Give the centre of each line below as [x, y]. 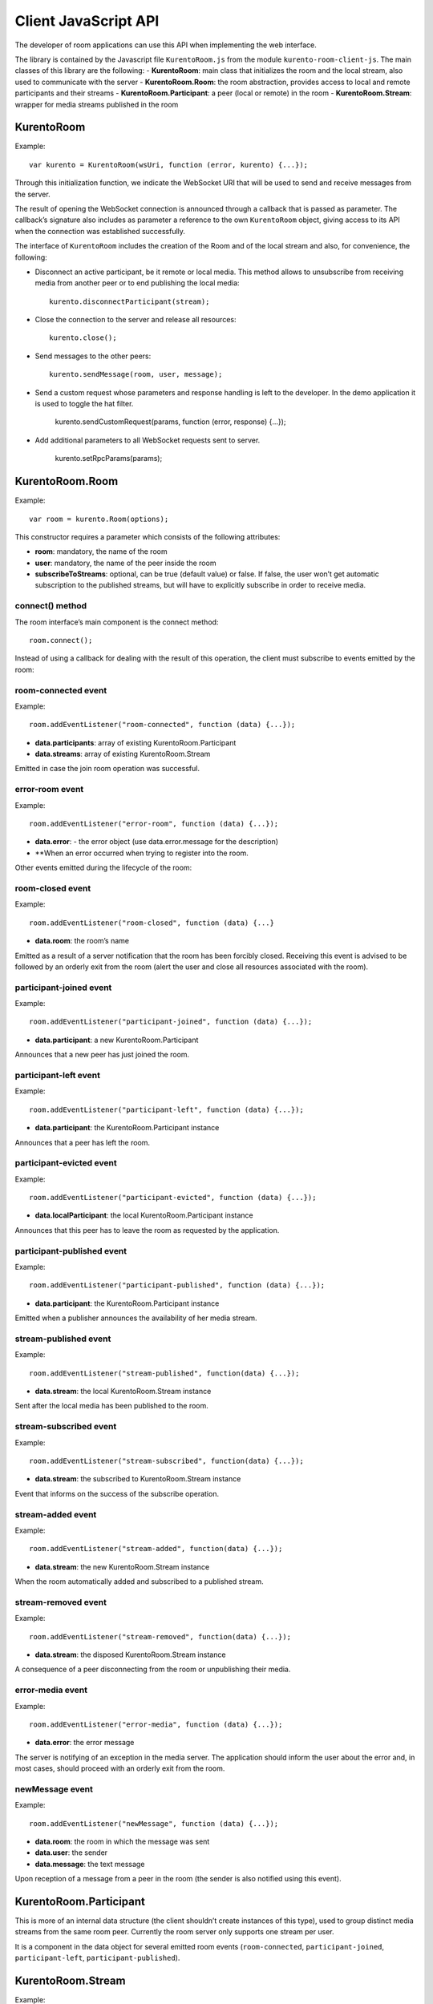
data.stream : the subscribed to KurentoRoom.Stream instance [138, 1479]
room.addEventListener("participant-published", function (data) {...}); [177, 1285]
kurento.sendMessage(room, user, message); [136, 374]
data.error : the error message [85, 1743]
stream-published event [63, 1339]
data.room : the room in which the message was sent [122, 1842]
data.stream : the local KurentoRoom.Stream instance [123, 1392]
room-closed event [53, 888]
